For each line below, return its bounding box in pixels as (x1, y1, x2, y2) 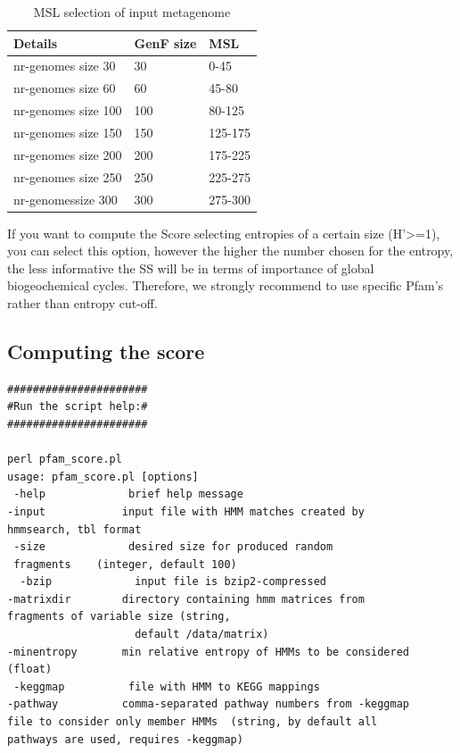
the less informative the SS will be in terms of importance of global (7, 258, 374, 277)
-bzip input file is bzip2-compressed (20, 575, 326, 589)
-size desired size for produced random (13, 540, 333, 554)
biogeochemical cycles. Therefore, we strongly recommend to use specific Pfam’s (7, 276, 444, 295)
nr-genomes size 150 (13, 122, 122, 141)
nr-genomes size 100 (13, 101, 122, 120)
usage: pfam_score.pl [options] (7, 470, 199, 483)
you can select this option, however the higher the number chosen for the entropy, (7, 241, 454, 260)
